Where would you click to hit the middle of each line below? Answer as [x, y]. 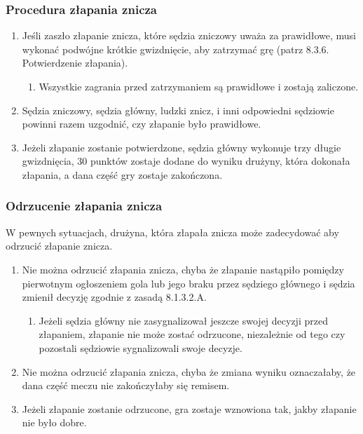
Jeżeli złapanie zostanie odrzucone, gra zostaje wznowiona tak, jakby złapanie [189, 408]
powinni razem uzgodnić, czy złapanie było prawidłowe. [142, 124]
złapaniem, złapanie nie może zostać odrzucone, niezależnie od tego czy [192, 334]
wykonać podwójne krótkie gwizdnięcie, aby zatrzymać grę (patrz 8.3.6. [176, 49]
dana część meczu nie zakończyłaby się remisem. [126, 385]
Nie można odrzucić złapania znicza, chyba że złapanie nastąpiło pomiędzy [183, 269]
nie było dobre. [54, 422]
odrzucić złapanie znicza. [59, 246]
